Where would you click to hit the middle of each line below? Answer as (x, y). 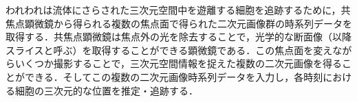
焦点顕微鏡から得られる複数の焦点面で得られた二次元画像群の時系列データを (179, 23)
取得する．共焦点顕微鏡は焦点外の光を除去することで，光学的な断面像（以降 (179, 37)
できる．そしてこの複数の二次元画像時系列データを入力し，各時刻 (174, 76)
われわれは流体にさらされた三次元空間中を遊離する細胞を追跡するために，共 (178, 10)
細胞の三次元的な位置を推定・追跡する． (106, 90)
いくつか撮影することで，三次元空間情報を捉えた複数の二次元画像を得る (178, 63)
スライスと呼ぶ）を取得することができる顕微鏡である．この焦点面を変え (169, 50)
